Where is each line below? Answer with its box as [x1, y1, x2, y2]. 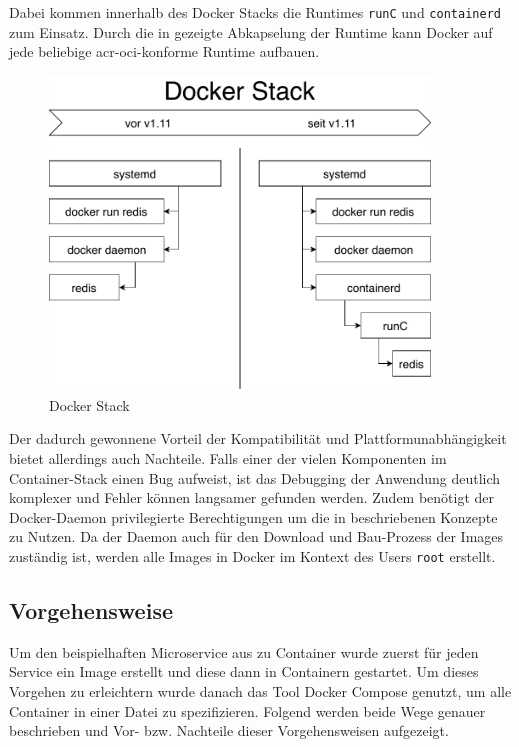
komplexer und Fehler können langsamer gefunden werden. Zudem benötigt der [9, 487, 495, 508]
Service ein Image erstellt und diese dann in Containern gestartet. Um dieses [9, 661, 479, 682]
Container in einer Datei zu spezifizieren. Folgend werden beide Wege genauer [9, 700, 486, 721]
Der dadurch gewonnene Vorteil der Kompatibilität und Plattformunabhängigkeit [9, 428, 507, 449]
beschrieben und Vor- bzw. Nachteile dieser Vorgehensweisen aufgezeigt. [9, 720, 449, 741]
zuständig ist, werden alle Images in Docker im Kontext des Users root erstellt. [9, 546, 496, 567]
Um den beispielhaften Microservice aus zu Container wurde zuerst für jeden [9, 641, 479, 662]
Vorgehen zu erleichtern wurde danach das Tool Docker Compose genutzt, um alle [9, 681, 512, 702]
